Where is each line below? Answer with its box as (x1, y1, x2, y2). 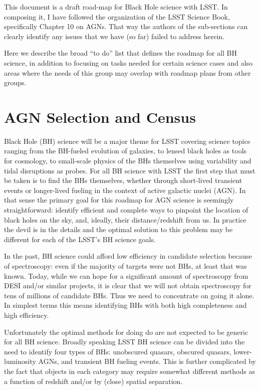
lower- (233, 346, 252, 356)
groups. (4, 77, 27, 88)
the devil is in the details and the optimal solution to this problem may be (4, 224, 233, 235)
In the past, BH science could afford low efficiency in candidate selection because (4, 251, 252, 261)
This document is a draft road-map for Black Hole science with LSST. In (4, 2, 228, 12)
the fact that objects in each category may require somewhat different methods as (4, 365, 255, 376)
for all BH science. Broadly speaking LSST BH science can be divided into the (4, 336, 245, 347)
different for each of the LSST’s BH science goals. (4, 234, 156, 244)
